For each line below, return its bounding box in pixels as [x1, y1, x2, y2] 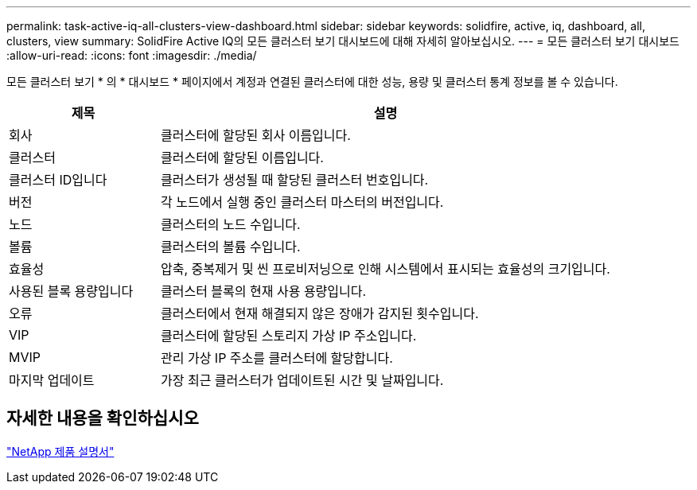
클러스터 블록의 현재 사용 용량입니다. [160, 283, 367, 299]
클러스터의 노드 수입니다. [160, 216, 301, 232]
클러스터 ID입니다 [9, 172, 107, 188]
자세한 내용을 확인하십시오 [6, 408, 199, 429]
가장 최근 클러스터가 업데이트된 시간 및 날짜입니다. [160, 372, 444, 388]
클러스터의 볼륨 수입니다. [160, 239, 301, 255]
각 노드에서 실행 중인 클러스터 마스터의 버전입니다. [160, 194, 444, 210]
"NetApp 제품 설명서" [6, 444, 115, 458]
